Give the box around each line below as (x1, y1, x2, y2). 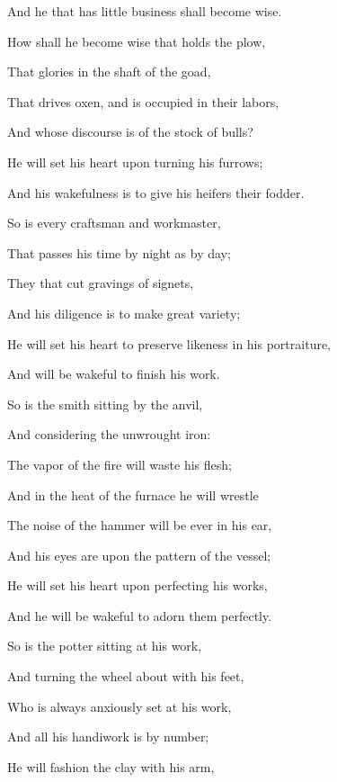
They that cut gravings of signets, (7, 274, 194, 292)
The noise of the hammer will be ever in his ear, (7, 516, 272, 535)
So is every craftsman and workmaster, (7, 213, 221, 232)
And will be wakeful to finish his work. (7, 364, 220, 383)
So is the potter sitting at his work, (7, 636, 202, 655)
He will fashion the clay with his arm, (7, 757, 215, 776)
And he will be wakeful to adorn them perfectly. (7, 606, 272, 625)
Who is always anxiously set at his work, (7, 697, 232, 715)
